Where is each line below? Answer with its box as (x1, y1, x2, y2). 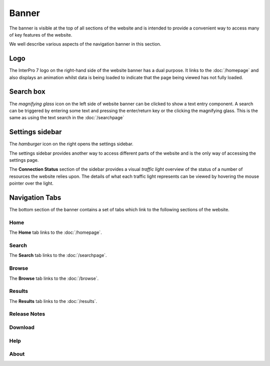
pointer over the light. (9, 180, 53, 186)
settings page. (9, 157, 39, 163)
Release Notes (9, 310, 45, 317)
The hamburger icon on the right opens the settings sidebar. (9, 141, 133, 147)
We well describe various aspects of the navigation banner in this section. (9, 41, 161, 47)
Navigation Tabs (9, 193, 61, 202)
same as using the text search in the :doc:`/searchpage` (9, 115, 124, 121)
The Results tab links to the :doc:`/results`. (9, 298, 97, 304)
